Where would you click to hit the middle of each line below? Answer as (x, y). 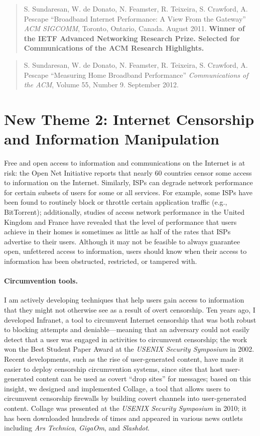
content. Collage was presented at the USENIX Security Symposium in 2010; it (125, 408)
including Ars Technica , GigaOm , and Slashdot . (77, 428)
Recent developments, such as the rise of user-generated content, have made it (124, 358)
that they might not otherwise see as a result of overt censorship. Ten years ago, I (130, 309)
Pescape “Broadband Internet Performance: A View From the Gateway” (135, 18)
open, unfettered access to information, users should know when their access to (125, 251)
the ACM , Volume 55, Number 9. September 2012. (101, 85)
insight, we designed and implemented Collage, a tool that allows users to (117, 388)
